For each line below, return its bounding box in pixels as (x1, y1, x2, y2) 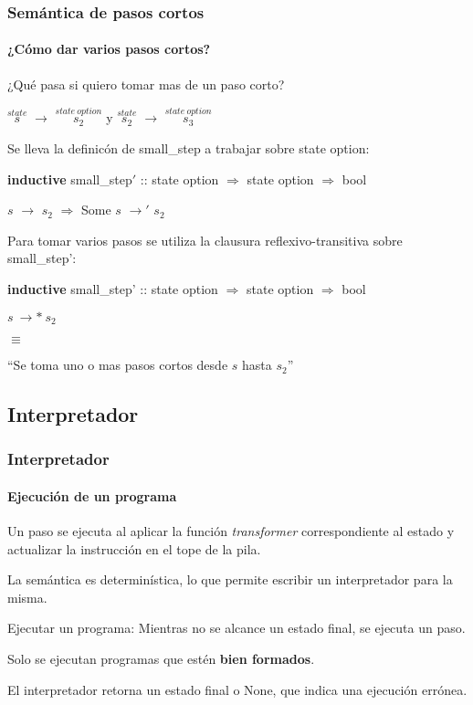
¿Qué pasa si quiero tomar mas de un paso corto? (7, 74, 285, 93)
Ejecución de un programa (7, 486, 177, 505)
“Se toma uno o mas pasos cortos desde (7, 355, 228, 374)
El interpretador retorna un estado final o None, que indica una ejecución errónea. (7, 679, 468, 699)
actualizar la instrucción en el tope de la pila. (7, 539, 261, 558)
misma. (7, 587, 47, 606)
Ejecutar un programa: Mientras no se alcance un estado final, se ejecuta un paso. (7, 618, 466, 637)
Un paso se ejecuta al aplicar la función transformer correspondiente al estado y (7, 521, 455, 541)
